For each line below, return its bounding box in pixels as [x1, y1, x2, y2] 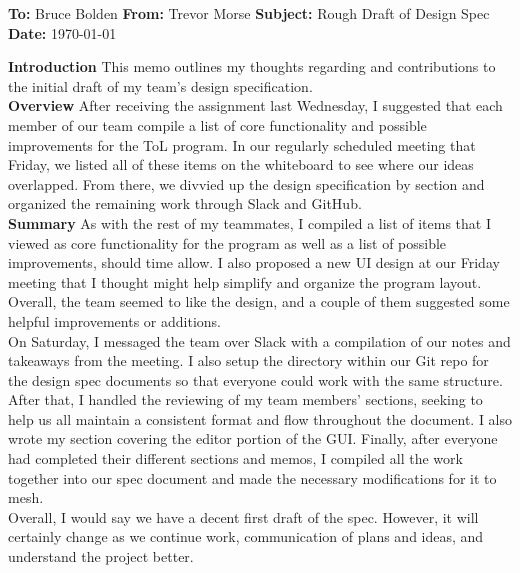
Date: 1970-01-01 [8, 22, 117, 43]
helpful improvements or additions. [8, 310, 221, 331]
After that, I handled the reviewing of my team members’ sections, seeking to [8, 389, 483, 410]
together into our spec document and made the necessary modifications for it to [8, 467, 497, 488]
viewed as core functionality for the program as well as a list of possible [8, 232, 447, 253]
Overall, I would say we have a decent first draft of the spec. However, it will [8, 506, 479, 527]
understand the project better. [8, 546, 194, 567]
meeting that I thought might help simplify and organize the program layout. [8, 271, 482, 292]
